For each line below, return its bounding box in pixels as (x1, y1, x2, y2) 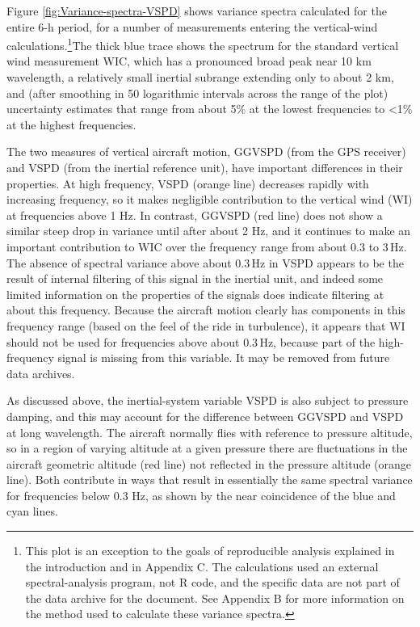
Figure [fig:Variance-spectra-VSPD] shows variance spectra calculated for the (6, 2, 387, 19)
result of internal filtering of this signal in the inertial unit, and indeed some (6, 270, 384, 287)
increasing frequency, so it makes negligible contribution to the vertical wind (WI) (6, 191, 413, 208)
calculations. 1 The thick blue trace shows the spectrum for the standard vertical (6, 35, 399, 53)
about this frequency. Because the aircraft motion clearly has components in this (6, 301, 405, 318)
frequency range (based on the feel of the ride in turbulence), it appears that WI (6, 317, 405, 334)
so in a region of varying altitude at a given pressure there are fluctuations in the (6, 440, 408, 457)
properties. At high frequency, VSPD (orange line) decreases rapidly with (6, 175, 369, 191)
